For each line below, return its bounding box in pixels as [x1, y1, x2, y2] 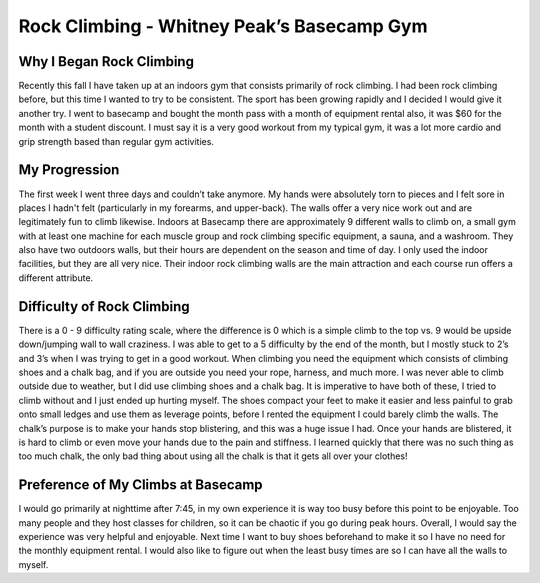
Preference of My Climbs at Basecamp [18, 476, 264, 494]
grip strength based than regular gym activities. [18, 135, 215, 147]
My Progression [18, 161, 120, 179]
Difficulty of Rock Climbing [18, 298, 190, 315]
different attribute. [18, 271, 94, 284]
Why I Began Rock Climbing [18, 53, 195, 70]
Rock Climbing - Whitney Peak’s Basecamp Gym [18, 15, 428, 37]
